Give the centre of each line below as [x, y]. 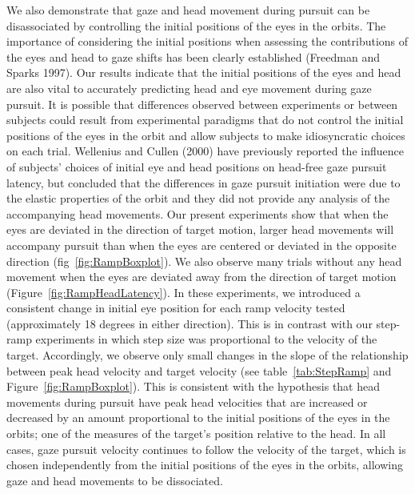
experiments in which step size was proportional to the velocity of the [206, 339]
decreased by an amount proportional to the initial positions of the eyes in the [198, 418]
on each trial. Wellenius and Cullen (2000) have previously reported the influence [205, 151]
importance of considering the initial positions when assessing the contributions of [207, 41]
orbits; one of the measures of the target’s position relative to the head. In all [196, 434]
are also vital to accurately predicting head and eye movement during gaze [189, 88]
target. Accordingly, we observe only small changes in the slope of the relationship [207, 355]
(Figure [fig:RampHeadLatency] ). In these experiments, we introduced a [184, 292]
